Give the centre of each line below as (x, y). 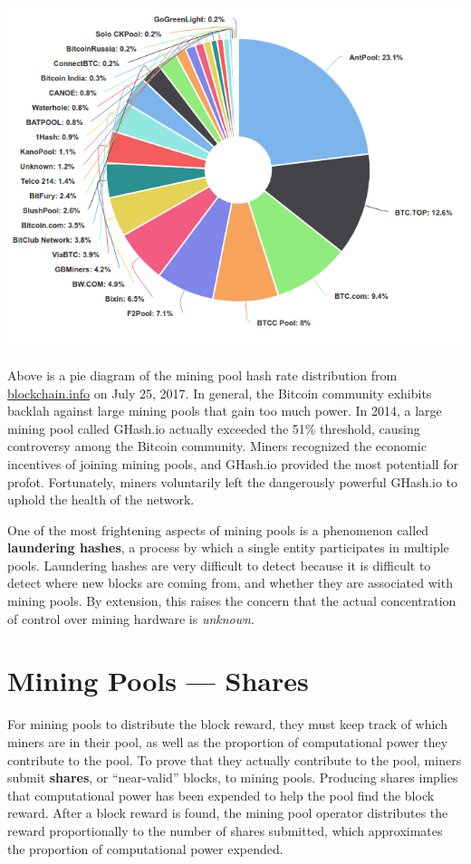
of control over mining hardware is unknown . (131, 618)
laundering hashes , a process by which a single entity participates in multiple (228, 547)
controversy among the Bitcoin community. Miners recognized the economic (217, 446)
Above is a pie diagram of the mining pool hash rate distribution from (202, 374)
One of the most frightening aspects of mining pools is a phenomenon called (218, 529)
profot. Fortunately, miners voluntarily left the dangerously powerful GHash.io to (233, 481)
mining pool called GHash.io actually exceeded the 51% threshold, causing (214, 428)
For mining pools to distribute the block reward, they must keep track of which (227, 724)
